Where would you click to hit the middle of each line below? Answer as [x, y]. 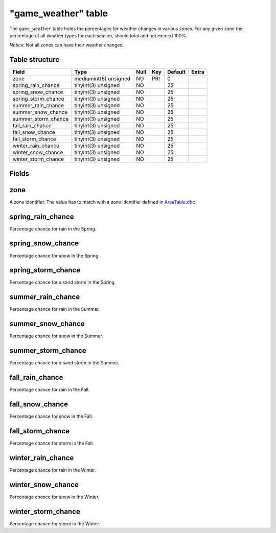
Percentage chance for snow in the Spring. [54, 256]
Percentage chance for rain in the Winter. [53, 470]
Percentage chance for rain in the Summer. [55, 309]
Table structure [34, 60]
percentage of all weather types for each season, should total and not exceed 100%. [98, 35]
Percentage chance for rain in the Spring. [53, 229]
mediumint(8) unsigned [102, 79]
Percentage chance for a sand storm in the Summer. [64, 363]
